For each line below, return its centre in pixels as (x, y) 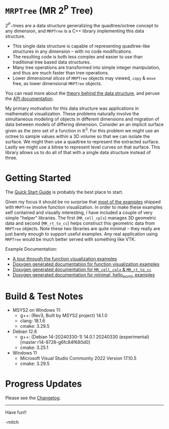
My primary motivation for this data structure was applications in (72, 108)
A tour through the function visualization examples (65, 259)
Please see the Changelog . (33, 398)
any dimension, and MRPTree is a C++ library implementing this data (75, 31)
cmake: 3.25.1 (34, 347)
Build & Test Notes (44, 296)
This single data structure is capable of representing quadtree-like (81, 46)
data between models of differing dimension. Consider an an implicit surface (84, 124)
